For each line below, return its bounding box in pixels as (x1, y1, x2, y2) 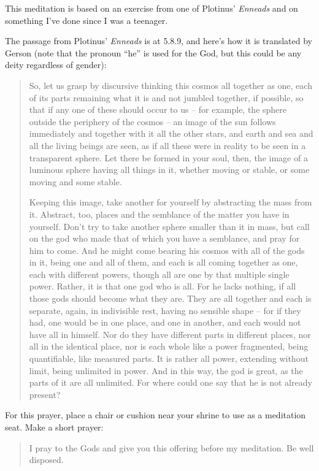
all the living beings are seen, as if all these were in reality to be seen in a (29, 139, 306, 151)
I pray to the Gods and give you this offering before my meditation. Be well (29, 441, 314, 454)
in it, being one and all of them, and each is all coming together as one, (29, 256, 298, 269)
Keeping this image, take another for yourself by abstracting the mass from (29, 196, 312, 209)
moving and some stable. (29, 175, 122, 188)
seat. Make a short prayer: (5, 421, 104, 433)
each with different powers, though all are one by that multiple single (29, 267, 290, 280)
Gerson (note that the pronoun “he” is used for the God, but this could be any (5, 46, 302, 59)
